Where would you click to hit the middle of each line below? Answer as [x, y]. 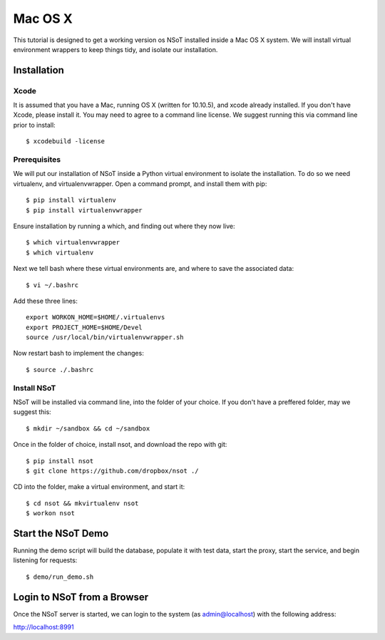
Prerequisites [37, 160]
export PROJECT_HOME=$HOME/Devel [84, 327]
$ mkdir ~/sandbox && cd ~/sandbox [88, 428]
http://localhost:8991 [43, 627]
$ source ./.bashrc [60, 370]
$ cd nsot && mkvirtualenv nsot [82, 503]
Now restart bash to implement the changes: [78, 353]
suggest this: [32, 412]
